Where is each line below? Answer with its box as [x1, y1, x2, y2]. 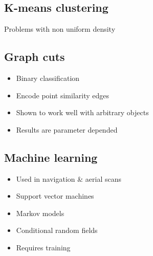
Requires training [16, 242, 71, 252]
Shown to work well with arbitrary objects [16, 107, 149, 118]
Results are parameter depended [16, 124, 118, 135]
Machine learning [4, 149, 98, 165]
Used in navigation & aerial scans [16, 173, 122, 184]
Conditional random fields [16, 225, 98, 236]
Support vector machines [16, 190, 94, 201]
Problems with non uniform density [4, 24, 116, 34]
